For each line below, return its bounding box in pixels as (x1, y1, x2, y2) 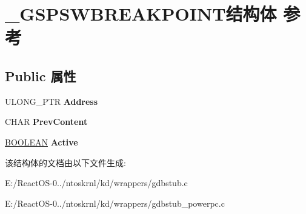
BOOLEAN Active (5, 135, 78, 148)
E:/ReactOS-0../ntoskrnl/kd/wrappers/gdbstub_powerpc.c (5, 196, 225, 209)
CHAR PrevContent (5, 115, 88, 128)
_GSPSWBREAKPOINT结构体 (5, 1, 277, 26)
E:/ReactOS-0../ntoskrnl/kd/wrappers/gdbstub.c (5, 176, 188, 189)
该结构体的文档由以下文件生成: (5, 156, 126, 169)
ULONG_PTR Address (5, 95, 98, 107)
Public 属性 (5, 66, 76, 85)
